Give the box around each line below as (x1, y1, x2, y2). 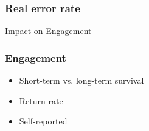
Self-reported (19, 115, 68, 127)
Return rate (19, 94, 63, 107)
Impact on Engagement (5, 24, 92, 37)
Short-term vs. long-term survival (19, 74, 144, 87)
